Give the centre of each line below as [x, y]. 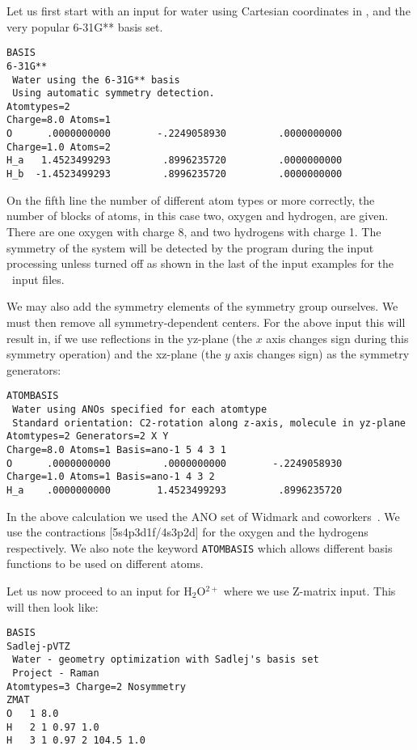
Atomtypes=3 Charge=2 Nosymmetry [96, 686]
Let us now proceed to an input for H [99, 590]
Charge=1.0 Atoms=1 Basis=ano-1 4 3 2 [111, 477]
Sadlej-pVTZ [38, 646]
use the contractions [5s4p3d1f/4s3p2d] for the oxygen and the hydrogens [187, 532]
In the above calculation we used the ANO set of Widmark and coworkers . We [203, 516]
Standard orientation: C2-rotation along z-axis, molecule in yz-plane [209, 423]
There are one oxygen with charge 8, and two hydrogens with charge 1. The [194, 231]
